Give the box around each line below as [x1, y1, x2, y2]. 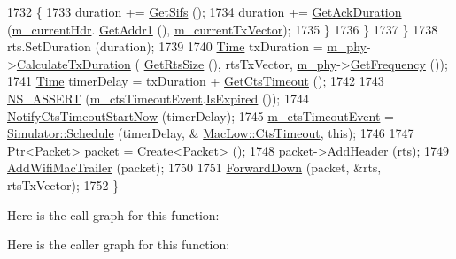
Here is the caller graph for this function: [7, 235, 230, 254]
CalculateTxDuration [16, 54, 131, 72]
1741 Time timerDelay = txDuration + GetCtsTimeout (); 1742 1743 [7, 72, 384, 90]
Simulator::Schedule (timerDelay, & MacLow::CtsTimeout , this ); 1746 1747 [7, 124, 414, 142]
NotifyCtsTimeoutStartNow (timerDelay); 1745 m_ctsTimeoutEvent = [7, 106, 394, 125]
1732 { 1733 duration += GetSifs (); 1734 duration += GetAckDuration [7, 3, 402, 20]
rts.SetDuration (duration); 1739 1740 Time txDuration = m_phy [7, 37, 367, 56]
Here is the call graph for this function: [7, 205, 220, 224]
